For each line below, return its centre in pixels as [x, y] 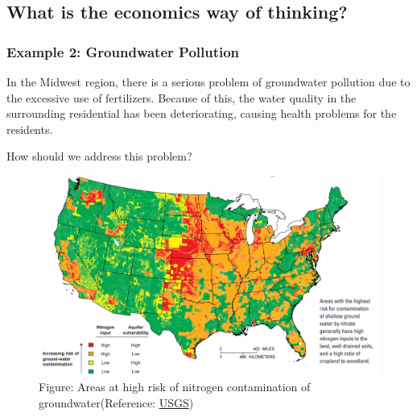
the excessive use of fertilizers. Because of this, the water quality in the [182, 97]
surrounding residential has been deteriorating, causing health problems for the [202, 113]
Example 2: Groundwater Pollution [123, 51]
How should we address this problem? [99, 156]
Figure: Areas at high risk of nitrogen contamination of [175, 387]
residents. [30, 129]
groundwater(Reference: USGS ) [116, 402]
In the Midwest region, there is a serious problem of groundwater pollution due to [208, 81]
